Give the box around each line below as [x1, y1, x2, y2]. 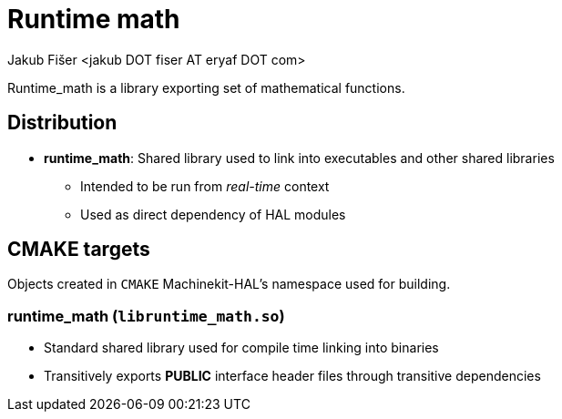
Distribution [7, 111, 118, 135]
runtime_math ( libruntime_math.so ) [7, 306, 285, 325]
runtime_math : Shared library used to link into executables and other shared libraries [44, 149, 555, 166]
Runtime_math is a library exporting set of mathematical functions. [7, 79, 405, 96]
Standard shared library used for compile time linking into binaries [44, 340, 439, 356]
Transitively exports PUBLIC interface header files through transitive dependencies [44, 368, 541, 384]
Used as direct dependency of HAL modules [80, 206, 346, 222]
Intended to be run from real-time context [80, 178, 330, 194]
